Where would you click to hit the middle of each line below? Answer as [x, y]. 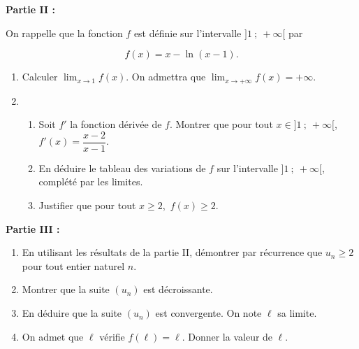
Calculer [40, 77]
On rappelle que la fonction [64, 33]
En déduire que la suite [72, 313]
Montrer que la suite [66, 289]
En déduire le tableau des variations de [122, 168]
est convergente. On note [208, 313]
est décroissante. [178, 289]
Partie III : [33, 228]
